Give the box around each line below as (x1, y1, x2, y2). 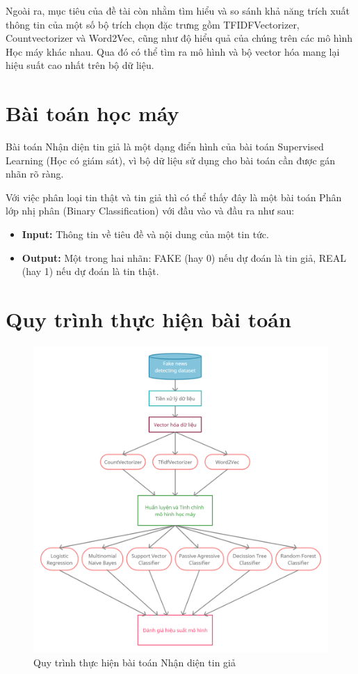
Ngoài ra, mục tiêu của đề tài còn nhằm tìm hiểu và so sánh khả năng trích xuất (6, 3, 350, 17)
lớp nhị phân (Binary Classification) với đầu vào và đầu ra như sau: (6, 203, 295, 218)
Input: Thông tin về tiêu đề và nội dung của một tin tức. (22, 227, 269, 242)
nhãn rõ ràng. (6, 166, 64, 181)
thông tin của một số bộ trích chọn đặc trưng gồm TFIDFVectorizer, (6, 17, 300, 31)
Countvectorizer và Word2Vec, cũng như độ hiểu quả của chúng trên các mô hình (6, 31, 353, 45)
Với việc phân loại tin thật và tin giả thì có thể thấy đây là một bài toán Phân (6, 189, 342, 204)
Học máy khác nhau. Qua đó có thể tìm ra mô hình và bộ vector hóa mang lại (6, 44, 340, 58)
